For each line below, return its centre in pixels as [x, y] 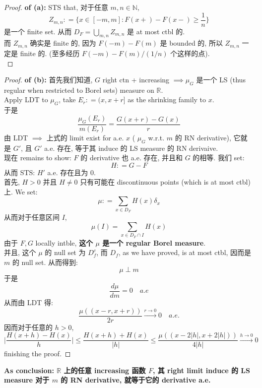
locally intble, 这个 [64, 242]
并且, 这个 [20, 252]
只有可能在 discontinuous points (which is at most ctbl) [165, 182]
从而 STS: [20, 172]
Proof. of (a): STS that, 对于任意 [56, 7]
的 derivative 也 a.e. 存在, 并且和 [131, 158]
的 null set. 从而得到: [45, 262]
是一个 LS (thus [221, 80]
